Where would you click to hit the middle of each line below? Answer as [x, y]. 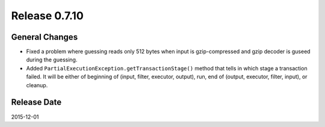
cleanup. [37, 85]
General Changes [45, 37]
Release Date [36, 102]
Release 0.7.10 [47, 16]
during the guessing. [52, 60]
